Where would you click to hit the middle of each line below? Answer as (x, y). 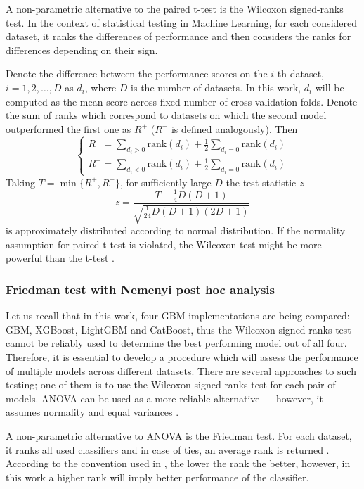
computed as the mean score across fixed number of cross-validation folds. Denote (182, 101)
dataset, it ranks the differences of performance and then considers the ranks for (178, 36)
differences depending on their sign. (82, 50)
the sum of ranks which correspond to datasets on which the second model (166, 115)
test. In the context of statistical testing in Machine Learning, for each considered (182, 22)
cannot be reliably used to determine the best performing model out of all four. (176, 343)
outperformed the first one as (69, 128)
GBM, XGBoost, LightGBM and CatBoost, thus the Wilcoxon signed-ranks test (178, 329)
